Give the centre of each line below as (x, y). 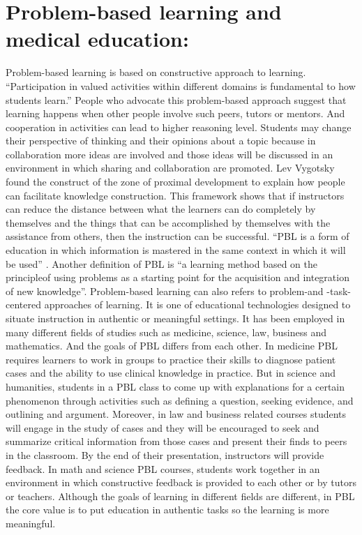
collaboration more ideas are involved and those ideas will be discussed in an (169, 154)
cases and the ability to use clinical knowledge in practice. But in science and (171, 373)
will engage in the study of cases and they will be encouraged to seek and (163, 427)
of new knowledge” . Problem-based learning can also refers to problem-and (165, 291)
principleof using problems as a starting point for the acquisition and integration (178, 277)
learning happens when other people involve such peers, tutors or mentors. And (175, 113)
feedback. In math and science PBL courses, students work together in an (163, 468)
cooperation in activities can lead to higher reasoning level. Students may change (179, 127)
